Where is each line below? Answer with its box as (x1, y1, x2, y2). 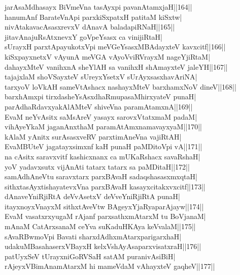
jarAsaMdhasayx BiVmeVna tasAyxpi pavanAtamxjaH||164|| (5, 2, 192, 12)
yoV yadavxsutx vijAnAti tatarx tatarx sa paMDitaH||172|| (5, 161, 190, 172)
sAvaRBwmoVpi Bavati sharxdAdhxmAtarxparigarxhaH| (5, 231, 182, 241)
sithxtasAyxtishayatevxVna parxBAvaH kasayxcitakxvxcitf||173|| (5, 181, 205, 191)
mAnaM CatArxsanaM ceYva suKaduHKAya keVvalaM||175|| (5, 221, 196, 232)
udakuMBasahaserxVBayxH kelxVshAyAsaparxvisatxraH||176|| (5, 241, 201, 252)
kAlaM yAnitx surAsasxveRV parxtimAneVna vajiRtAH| (5, 131, 182, 142)
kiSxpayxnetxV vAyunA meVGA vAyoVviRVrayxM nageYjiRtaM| (5, 51, 211, 62)
